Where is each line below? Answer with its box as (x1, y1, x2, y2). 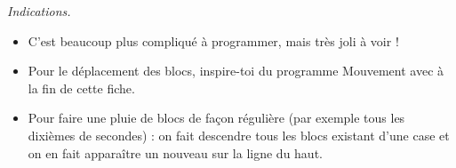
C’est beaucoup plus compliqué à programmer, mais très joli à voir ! (28, 31, 399, 50)
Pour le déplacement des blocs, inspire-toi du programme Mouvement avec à (28, 61, 444, 80)
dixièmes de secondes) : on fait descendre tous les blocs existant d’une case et (28, 125, 450, 144)
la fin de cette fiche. (28, 78, 135, 97)
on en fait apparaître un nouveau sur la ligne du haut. (28, 143, 323, 162)
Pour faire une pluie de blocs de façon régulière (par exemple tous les (28, 108, 405, 127)
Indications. (7, 2, 71, 20)
